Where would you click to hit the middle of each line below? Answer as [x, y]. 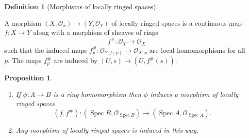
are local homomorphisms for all [197, 50]
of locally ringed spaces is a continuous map [176, 23]
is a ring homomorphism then [97, 94]
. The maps [25, 60]
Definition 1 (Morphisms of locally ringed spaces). [81, 6]
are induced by [75, 60]
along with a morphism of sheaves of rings [96, 32]
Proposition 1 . [28, 78]
